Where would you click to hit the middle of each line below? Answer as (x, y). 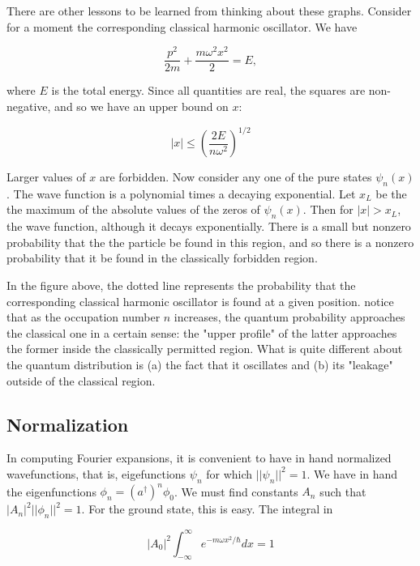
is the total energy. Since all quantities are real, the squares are (208, 90)
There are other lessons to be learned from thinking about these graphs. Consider (209, 11)
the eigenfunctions (51, 491)
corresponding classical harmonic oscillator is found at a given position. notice (200, 301)
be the (391, 193)
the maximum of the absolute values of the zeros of (133, 209)
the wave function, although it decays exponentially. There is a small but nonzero (209, 226)
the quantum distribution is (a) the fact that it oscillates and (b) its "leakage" (200, 364)
